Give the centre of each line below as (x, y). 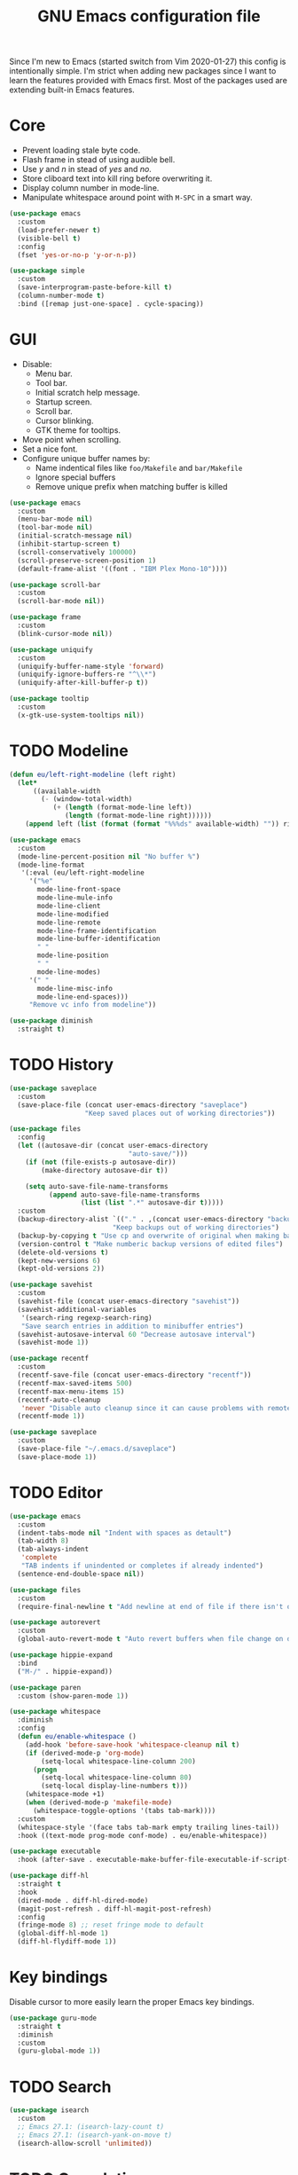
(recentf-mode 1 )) (51, 1417)
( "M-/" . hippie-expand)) (65, 1671)
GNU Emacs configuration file (149, 16)
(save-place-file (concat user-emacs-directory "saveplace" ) (133, 1105)
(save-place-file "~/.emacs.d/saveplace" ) (97, 1449)
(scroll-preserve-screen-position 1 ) (87, 561)
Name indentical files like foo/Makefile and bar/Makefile (139, 467)
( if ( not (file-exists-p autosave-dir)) (101, 1162)
